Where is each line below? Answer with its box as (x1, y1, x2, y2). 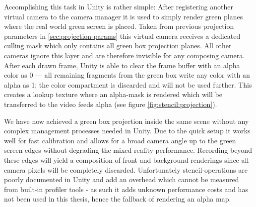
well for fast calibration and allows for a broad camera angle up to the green (4, 135, 236, 145)
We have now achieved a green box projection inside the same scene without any (4, 115, 249, 126)
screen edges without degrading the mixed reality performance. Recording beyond (4, 145, 252, 155)
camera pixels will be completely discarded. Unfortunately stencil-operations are (4, 164, 248, 175)
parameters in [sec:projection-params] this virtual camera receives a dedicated (4, 30, 241, 41)
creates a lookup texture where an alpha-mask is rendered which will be (4, 89, 222, 100)
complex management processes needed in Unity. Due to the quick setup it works (4, 125, 251, 136)
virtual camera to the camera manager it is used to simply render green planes (4, 11, 243, 21)
